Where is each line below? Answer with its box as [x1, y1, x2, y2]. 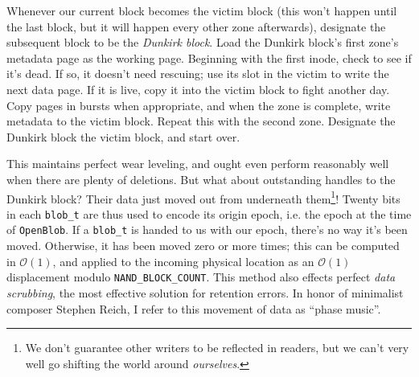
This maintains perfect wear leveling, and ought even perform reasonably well [6, 155, 389, 172]
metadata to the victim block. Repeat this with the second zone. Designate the [6, 113, 396, 129]
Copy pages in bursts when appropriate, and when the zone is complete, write [6, 96, 391, 113]
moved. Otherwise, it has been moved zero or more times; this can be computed [6, 237, 400, 254]
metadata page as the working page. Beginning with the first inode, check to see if [6, 49, 412, 66]
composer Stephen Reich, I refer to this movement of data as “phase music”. [6, 300, 381, 317]
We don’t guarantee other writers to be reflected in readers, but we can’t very [25, 339, 409, 356]
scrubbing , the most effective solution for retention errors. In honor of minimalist [6, 284, 404, 301]
